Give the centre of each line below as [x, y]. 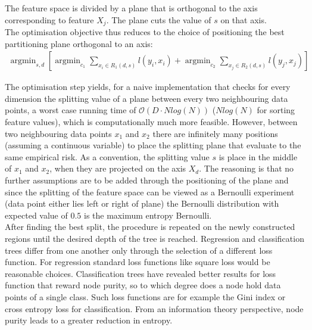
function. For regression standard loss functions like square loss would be [138, 262]
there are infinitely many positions [215, 133]
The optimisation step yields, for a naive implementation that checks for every [148, 87]
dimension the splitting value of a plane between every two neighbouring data [146, 98]
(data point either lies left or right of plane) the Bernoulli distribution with [142, 203]
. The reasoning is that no [247, 168]
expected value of [36, 215]
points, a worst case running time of [71, 110]
